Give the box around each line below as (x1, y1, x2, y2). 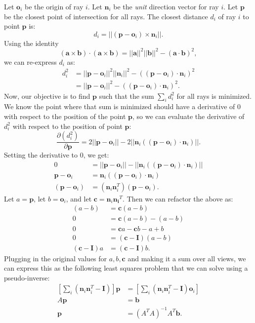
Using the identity (4, 38, 59, 48)
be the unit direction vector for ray (113, 1, 219, 11)
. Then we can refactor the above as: (123, 193, 233, 203)
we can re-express (4, 56, 57, 67)
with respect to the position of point (12, 121, 123, 131)
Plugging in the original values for (4, 253, 107, 263)
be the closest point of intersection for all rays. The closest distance (4, 11, 208, 21)
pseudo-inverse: (4, 272, 50, 283)
